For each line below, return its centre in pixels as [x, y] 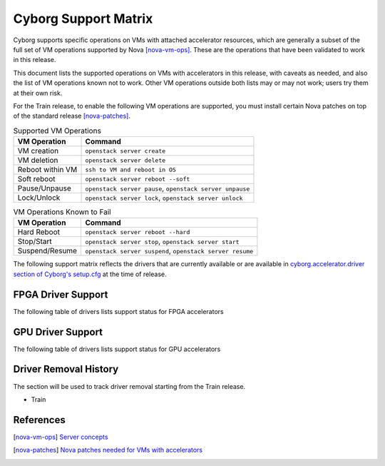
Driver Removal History [66, 369]
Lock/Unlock [39, 198]
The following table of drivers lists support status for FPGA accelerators [118, 311]
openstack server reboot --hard [138, 232]
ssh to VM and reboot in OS [130, 169]
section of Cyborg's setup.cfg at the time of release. [90, 274]
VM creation [38, 151]
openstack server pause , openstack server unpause [168, 188]
